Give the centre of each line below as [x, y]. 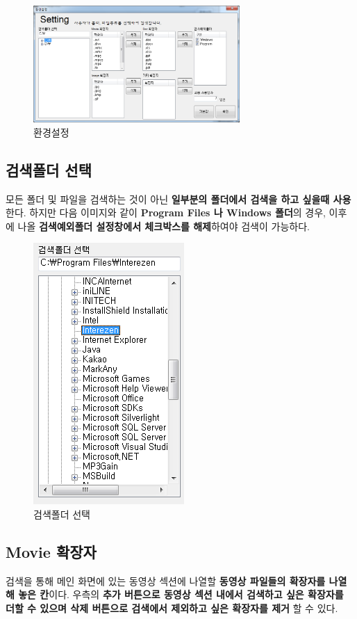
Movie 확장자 [51, 551]
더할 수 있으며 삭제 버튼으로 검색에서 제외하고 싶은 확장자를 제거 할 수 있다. [172, 608]
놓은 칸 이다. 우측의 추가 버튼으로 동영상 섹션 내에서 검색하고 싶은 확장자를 [181, 594]
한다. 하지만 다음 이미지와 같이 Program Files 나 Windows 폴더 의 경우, [166, 212]
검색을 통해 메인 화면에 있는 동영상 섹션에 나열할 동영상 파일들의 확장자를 [166, 580]
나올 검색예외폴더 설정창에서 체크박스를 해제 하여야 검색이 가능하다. [164, 226]
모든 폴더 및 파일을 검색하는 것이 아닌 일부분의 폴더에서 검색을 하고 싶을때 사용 [178, 199]
